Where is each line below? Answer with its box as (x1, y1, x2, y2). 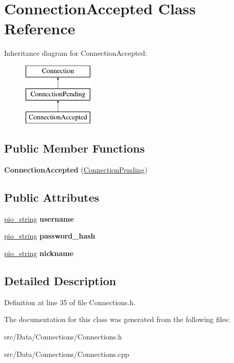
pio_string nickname (4, 248, 74, 259)
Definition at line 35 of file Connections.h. (4, 296, 136, 307)
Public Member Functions (4, 140, 145, 156)
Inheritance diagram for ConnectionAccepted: (4, 48, 147, 58)
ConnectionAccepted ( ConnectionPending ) (4, 164, 148, 175)
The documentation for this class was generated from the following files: (4, 314, 230, 325)
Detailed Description (4, 273, 116, 289)
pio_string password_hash (4, 230, 95, 241)
